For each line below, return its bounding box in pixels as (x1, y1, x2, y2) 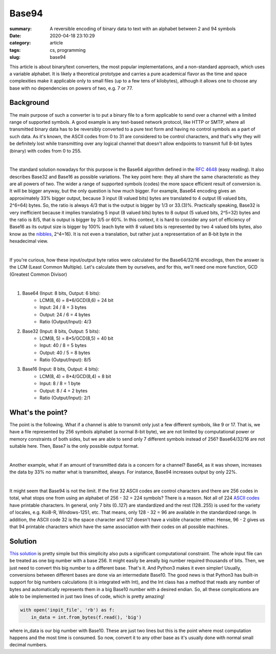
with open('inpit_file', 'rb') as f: (20, 607, 115, 613)
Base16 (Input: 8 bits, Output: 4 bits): (22, 366, 100, 372)
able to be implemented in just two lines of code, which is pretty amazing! (9, 594, 165, 600)
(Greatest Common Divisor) (9, 271, 67, 277)
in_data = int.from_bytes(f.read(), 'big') (31, 614, 142, 620)
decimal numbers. (9, 642, 48, 648)
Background (9, 98, 50, 107)
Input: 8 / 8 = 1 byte (39, 380, 81, 386)
